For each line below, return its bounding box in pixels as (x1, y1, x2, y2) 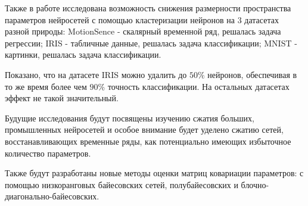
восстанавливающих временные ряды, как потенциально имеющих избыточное (5, 135, 291, 147)
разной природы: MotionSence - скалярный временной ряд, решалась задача (5, 25, 281, 38)
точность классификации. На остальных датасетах (107, 80, 290, 92)
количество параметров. (5, 146, 91, 159)
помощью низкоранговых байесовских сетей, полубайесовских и (5, 178, 238, 191)
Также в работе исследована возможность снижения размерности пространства (5, 2, 291, 14)
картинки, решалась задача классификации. (5, 48, 161, 61)
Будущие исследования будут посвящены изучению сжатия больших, (5, 111, 254, 124)
